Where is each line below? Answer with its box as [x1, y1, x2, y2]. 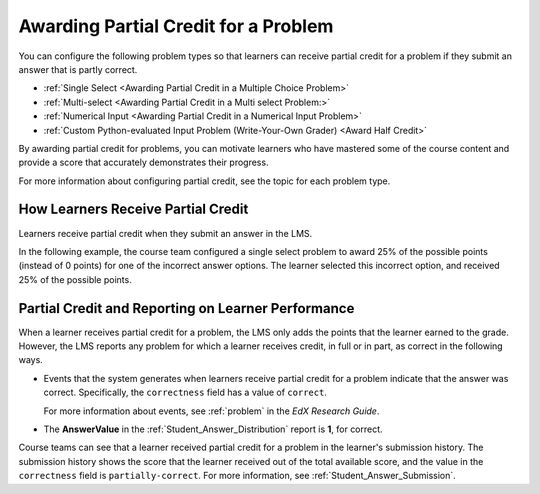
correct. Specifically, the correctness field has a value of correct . [43, 386, 327, 399]
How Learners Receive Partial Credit [18, 201, 249, 218]
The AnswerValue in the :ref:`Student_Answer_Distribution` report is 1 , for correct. [43, 423, 384, 435]
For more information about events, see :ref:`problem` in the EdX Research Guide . [43, 405, 380, 417]
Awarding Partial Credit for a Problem [18, 15, 334, 37]
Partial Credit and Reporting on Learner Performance [18, 300, 355, 317]
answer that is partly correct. [18, 63, 138, 75]
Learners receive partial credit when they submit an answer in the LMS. [18, 227, 313, 239]
